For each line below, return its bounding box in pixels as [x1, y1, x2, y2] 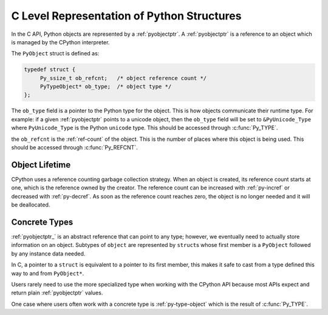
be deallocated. [11, 201, 50, 209]
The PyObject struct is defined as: [11, 50, 100, 57]
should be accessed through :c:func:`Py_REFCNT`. [11, 144, 138, 151]
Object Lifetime [11, 160, 71, 170]
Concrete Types [11, 217, 73, 227]
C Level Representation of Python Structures [11, 9, 242, 22]
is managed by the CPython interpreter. [11, 38, 110, 46]
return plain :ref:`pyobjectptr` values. [11, 289, 103, 297]
